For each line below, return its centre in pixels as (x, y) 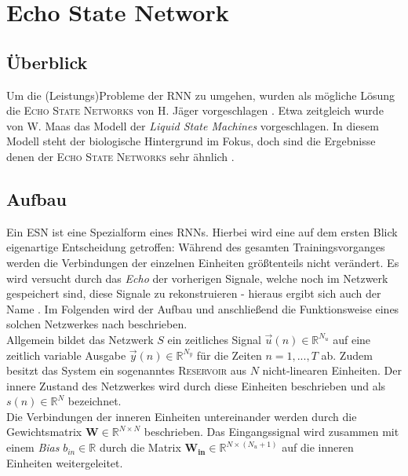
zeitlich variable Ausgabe (66, 355)
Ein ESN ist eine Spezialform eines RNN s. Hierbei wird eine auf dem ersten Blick (202, 231)
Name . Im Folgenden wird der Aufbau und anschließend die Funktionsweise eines (203, 308)
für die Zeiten (229, 355)
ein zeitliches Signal (214, 339)
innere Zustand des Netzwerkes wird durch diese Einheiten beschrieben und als (196, 385)
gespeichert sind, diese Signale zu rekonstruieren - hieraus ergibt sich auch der (194, 293)
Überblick (47, 62)
